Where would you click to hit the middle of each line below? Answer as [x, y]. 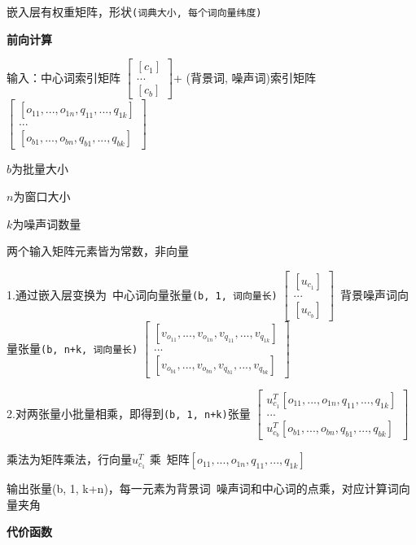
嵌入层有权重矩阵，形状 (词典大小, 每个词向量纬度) [134, 11]
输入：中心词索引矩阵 [63, 77]
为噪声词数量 [47, 223]
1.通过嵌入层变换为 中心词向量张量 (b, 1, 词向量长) [142, 294]
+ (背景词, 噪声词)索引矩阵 [244, 77]
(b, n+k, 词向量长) [90, 349]
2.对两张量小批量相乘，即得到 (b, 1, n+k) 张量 [129, 413]
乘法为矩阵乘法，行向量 [69, 459]
